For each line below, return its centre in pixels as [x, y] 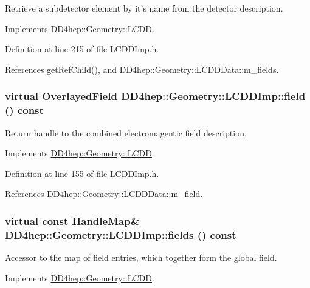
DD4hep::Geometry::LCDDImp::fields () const [121, 234]
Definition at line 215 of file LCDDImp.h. [82, 49]
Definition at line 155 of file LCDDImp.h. [82, 173]
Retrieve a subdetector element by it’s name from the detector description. [144, 8]
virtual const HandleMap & [72, 220]
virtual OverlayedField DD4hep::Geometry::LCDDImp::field [155, 96]
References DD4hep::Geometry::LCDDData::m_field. [104, 194]
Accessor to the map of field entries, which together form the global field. [141, 257]
